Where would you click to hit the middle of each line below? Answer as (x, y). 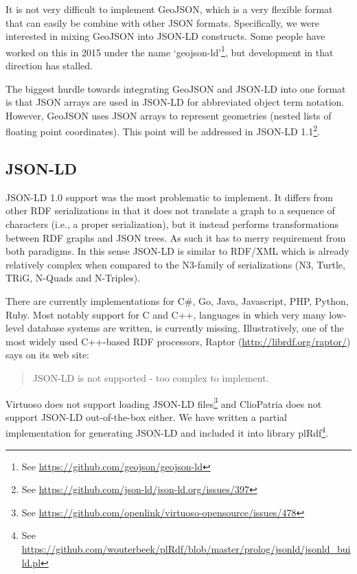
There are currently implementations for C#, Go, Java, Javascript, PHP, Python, (177, 301)
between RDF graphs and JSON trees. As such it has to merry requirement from (176, 237)
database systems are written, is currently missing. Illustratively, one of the (185, 328)
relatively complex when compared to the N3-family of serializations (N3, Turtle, (175, 264)
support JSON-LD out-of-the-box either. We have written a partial (146, 416)
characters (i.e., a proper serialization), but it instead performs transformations (172, 224)
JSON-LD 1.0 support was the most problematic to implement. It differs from (170, 197)
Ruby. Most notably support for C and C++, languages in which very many (166, 314)
